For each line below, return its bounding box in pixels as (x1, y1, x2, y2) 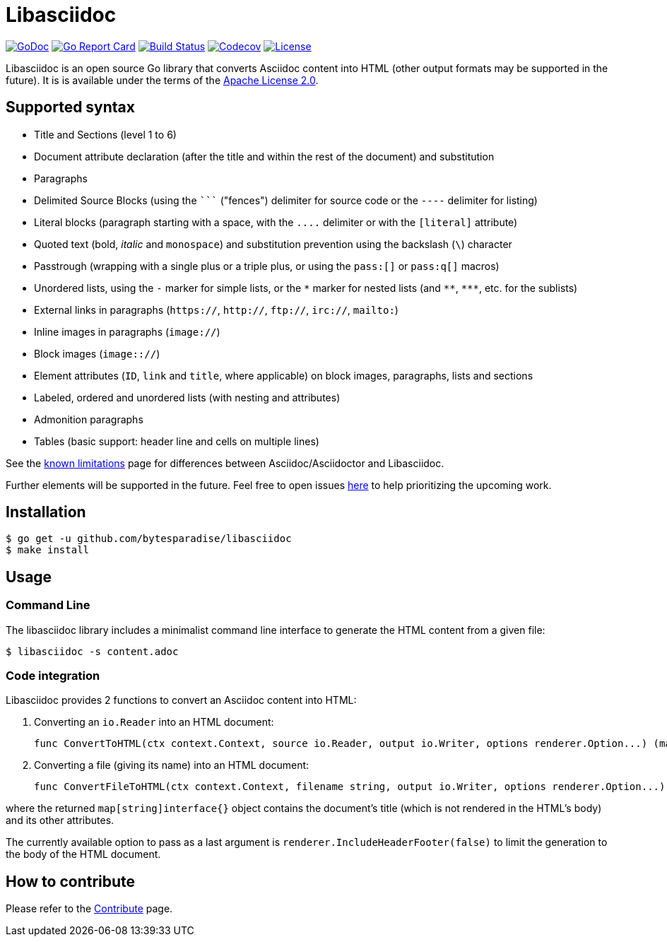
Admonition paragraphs (34, 413, 143, 425)
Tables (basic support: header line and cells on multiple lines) (34, 435, 319, 447)
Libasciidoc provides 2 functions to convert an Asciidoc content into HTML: (6, 694, 357, 707)
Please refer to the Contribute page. (6, 902, 173, 915)
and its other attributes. (6, 814, 114, 827)
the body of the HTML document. (6, 848, 161, 861)
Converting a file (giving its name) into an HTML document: (34, 759, 309, 772)
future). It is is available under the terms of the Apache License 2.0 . (6, 73, 319, 86)
